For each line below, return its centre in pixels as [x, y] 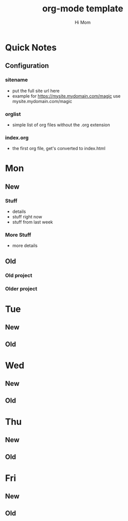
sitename [16, 80]
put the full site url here [36, 91]
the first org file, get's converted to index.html [59, 149]
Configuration [27, 66]
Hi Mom [83, 22]
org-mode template [83, 9]
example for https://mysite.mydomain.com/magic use [66, 96]
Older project [21, 289]
